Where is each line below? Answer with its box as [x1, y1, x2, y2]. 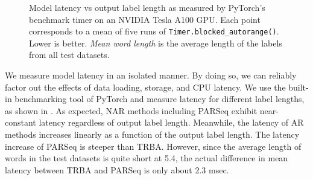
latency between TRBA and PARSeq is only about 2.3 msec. [5, 163, 229, 176]
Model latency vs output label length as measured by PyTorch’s [29, 1, 265, 13]
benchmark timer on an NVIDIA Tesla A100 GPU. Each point [29, 13, 261, 25]
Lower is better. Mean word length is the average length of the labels [29, 36, 282, 49]
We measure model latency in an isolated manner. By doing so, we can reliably [5, 69, 297, 82]
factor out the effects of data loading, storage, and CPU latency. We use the [5, 80, 286, 93]
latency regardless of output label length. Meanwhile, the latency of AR [39, 116, 304, 129]
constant [5, 116, 36, 129]
